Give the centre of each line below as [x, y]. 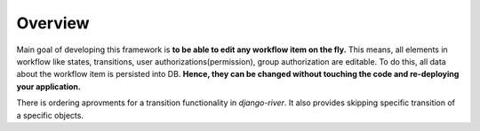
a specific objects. [50, 115]
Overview [53, 23]
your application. [49, 86]
